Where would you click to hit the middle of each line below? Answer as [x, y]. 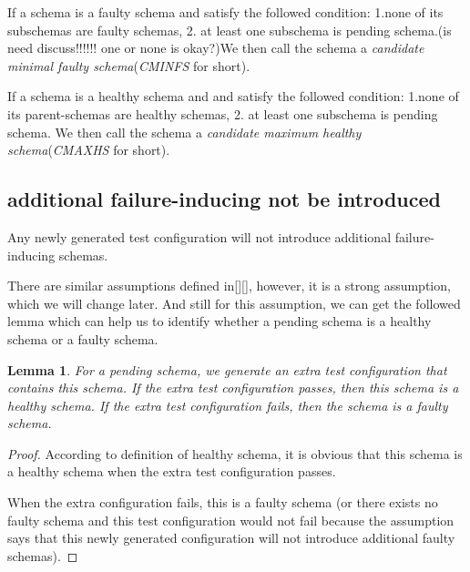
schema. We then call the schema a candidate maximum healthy [184, 132]
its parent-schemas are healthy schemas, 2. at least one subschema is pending [223, 113]
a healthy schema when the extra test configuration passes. [172, 471]
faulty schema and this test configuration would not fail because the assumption [231, 520]
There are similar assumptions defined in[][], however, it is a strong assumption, [229, 286]
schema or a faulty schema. [83, 338]
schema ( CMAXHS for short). [89, 150]
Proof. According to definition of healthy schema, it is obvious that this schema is [235, 453]
